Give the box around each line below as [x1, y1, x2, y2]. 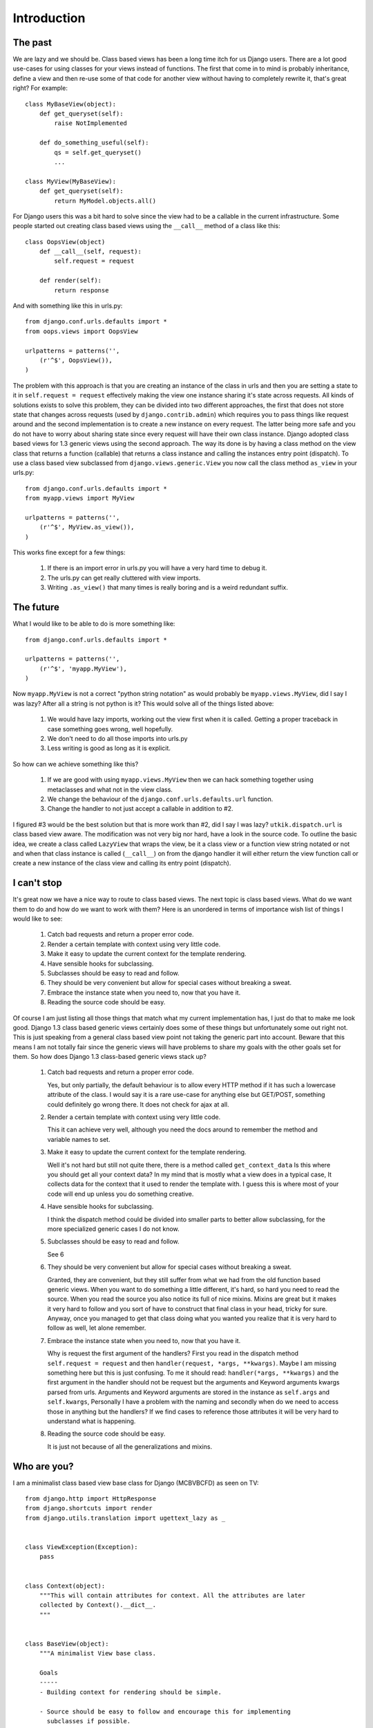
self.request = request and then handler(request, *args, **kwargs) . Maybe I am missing [47, 1359, 336, 1367]
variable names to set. [47, 1135, 111, 1143]
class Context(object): [25, 1581, 106, 1590]
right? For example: [12, 84, 68, 93]
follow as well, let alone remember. [47, 1324, 146, 1332]
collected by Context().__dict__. [39, 1601, 157, 1609]
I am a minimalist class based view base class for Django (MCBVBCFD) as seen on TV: [12, 1478, 259, 1487]
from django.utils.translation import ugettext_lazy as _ [25, 1514, 226, 1522]
